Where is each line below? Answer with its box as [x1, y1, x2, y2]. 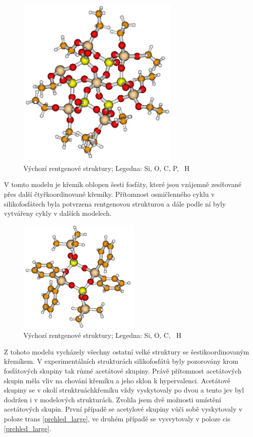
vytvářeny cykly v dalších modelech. [4, 208, 112, 218]
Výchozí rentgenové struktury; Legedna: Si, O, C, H [23, 330, 181, 340]
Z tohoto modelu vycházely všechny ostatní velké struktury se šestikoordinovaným [4, 346, 250, 356]
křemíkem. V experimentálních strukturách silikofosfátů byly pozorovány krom [4, 356, 238, 366]
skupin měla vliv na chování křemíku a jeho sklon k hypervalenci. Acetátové [4, 375, 231, 385]
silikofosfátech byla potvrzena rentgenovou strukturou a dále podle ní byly [4, 198, 226, 208]
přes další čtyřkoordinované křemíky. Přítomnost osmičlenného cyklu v [4, 188, 215, 199]
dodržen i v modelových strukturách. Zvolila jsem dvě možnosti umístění [4, 394, 221, 404]
